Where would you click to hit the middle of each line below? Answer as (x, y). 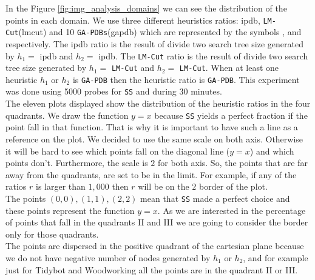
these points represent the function (70, 210)
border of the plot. (233, 186)
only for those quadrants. (52, 234)
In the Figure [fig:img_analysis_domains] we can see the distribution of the (146, 8)
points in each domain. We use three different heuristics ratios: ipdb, (133, 20)
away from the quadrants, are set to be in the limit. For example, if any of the (151, 174)
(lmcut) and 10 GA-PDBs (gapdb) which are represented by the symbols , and (160, 32)
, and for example (276, 257)
